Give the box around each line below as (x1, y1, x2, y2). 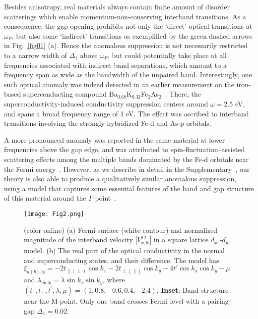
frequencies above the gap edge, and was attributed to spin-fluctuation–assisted (4, 144, 245, 155)
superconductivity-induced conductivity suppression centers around (4, 98, 208, 108)
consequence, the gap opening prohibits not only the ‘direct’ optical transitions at (4, 21, 253, 31)
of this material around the (4, 193, 86, 203)
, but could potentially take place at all (108, 50, 227, 60)
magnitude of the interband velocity (24, 234, 133, 245)
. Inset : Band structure (156, 284, 229, 295)
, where (103, 274, 125, 285)
